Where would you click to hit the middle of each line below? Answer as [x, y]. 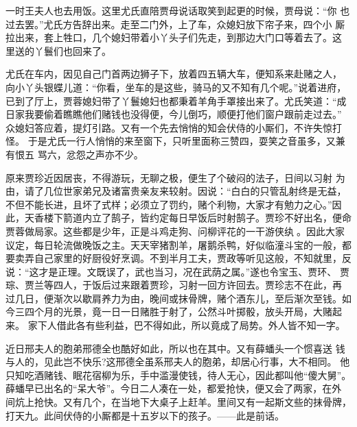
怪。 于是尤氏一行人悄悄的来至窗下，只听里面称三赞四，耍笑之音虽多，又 [171, 141]
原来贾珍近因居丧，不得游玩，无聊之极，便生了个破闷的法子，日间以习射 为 [175, 177]
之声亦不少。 [114, 154]
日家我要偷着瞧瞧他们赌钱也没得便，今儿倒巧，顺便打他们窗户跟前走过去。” [174, 114]
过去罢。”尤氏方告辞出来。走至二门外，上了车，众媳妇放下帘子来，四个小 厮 [175, 24]
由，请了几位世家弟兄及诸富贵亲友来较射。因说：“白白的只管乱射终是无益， [176, 191]
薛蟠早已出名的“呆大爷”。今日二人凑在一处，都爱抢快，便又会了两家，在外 [174, 388]
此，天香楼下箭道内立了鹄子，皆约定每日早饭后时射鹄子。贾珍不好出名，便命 [178, 218]
